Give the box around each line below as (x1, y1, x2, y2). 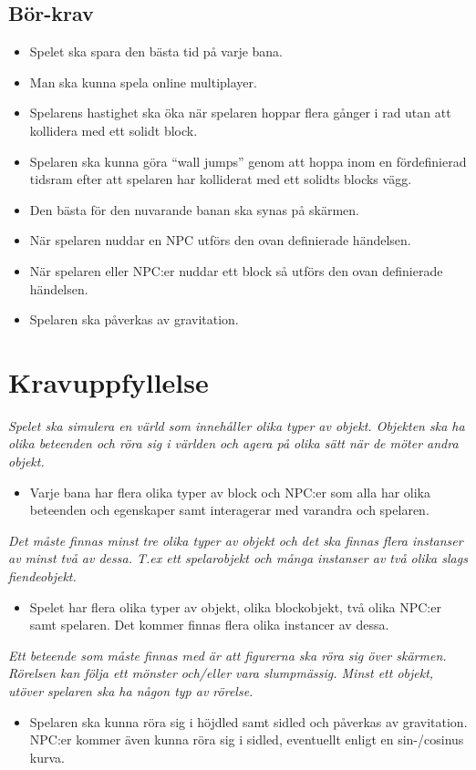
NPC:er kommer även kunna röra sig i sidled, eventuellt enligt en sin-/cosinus (29, 730, 464, 749)
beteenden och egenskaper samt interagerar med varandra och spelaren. (29, 500, 429, 519)
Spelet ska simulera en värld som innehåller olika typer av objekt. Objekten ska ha (8, 416, 465, 435)
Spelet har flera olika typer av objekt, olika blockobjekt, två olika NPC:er (29, 597, 441, 616)
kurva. (29, 747, 65, 766)
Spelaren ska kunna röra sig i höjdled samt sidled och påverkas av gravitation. (29, 712, 468, 731)
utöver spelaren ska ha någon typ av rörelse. (8, 681, 254, 700)
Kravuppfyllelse (8, 363, 209, 400)
